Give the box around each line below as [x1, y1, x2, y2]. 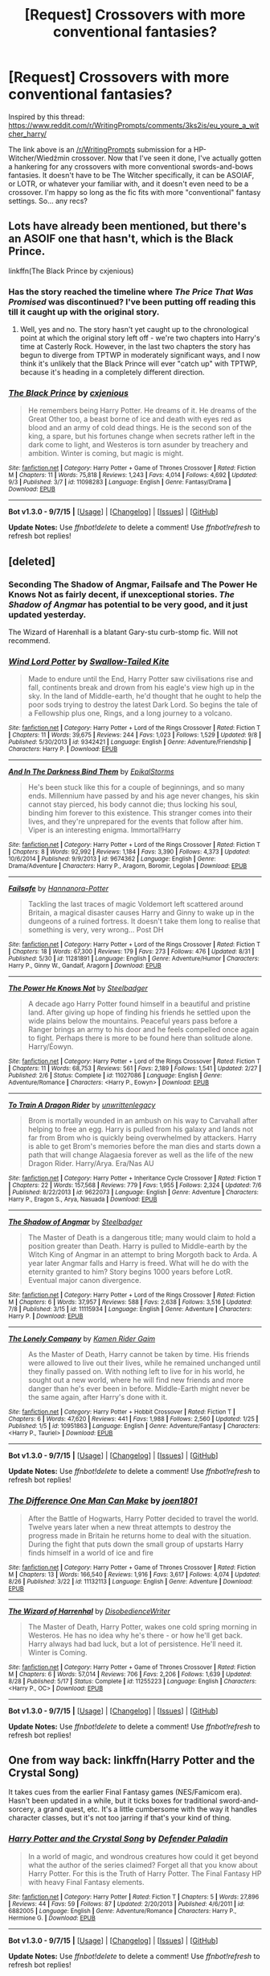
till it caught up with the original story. [8, 306, 160, 318]
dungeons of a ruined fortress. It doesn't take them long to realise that [27, 916, 261, 926]
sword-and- [219, 1795, 259, 1806]
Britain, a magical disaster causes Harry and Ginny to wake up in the [27, 908, 255, 918]
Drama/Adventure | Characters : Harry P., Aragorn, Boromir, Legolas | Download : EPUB [8, 862, 247, 870]
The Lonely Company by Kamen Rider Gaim [8, 1334, 156, 1343]
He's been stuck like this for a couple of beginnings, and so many [27, 783, 245, 792]
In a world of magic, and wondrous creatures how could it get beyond [27, 1851, 259, 1861]
